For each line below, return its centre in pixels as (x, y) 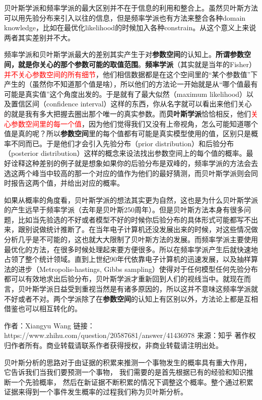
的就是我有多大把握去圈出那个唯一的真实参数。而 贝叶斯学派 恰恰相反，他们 (127, 113)
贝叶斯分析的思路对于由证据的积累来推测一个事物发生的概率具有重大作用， (127, 362)
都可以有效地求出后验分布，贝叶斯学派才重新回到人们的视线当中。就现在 (124, 279)
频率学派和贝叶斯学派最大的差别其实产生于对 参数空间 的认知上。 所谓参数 (124, 54)
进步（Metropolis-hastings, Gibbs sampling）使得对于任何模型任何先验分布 (138, 269)
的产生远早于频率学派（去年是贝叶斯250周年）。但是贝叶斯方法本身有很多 (124, 210)
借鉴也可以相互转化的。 (43, 308)
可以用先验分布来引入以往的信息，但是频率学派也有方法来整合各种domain (125, 17)
